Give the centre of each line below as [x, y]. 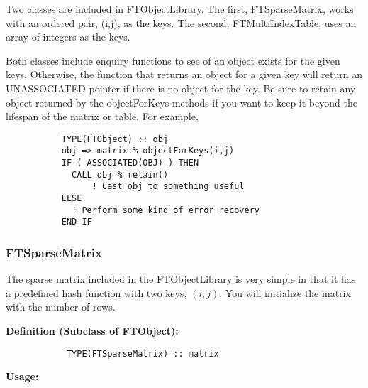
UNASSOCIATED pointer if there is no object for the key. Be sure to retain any [181, 88]
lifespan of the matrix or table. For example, [102, 116]
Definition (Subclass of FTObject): [92, 330]
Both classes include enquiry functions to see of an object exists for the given [173, 60]
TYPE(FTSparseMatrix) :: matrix [143, 354]
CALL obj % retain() [120, 174]
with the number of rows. [61, 307]
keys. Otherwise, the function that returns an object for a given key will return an [184, 74]
